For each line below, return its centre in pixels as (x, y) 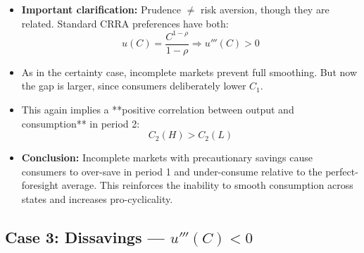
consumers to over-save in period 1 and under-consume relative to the (172, 171)
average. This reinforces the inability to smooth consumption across (207, 185)
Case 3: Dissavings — (85, 236)
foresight (40, 185)
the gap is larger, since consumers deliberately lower (134, 86)
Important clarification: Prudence (101, 9)
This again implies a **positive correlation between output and (158, 109)
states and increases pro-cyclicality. (97, 198)
